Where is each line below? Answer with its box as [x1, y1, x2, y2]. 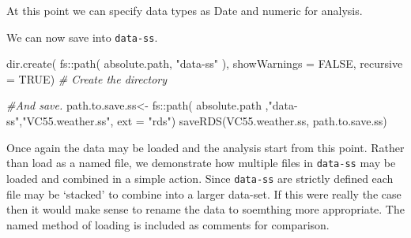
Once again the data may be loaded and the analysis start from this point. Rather [6, 139, 405, 155]
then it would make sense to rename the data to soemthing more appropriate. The [6, 201, 405, 218]
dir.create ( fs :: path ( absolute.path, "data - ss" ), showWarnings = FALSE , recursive [6, 55, 403, 72]
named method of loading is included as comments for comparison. [6, 216, 330, 232]
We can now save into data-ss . [6, 28, 158, 45]
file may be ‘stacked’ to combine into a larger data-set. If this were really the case [6, 185, 402, 202]
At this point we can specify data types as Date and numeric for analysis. [6, 2, 363, 18]
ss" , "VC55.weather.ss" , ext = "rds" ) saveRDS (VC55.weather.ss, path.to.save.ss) [6, 113, 387, 129]
